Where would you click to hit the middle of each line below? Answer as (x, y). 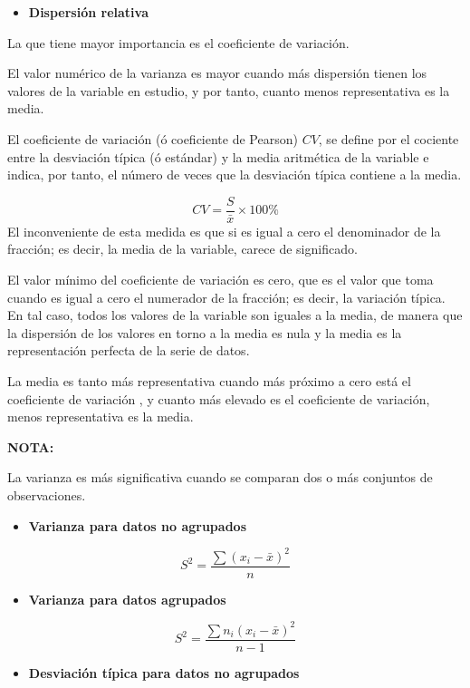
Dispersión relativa (89, 12)
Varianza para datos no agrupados (137, 525)
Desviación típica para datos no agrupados (164, 672)
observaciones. (47, 494)
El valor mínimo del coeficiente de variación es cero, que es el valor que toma (221, 279)
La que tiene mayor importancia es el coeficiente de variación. (178, 42)
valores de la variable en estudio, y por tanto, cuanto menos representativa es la (229, 90)
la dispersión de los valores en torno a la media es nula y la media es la (205, 332)
